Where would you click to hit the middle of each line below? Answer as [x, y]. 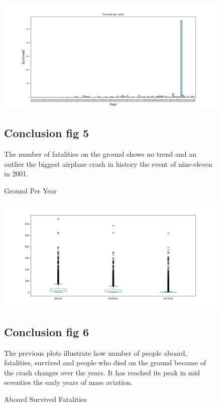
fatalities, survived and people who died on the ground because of [105, 363]
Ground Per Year [31, 190]
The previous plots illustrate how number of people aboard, [96, 352]
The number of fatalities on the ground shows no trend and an [100, 154]
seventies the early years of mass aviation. [68, 382]
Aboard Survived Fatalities [45, 399]
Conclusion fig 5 [47, 133]
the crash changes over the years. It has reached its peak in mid [102, 372]
